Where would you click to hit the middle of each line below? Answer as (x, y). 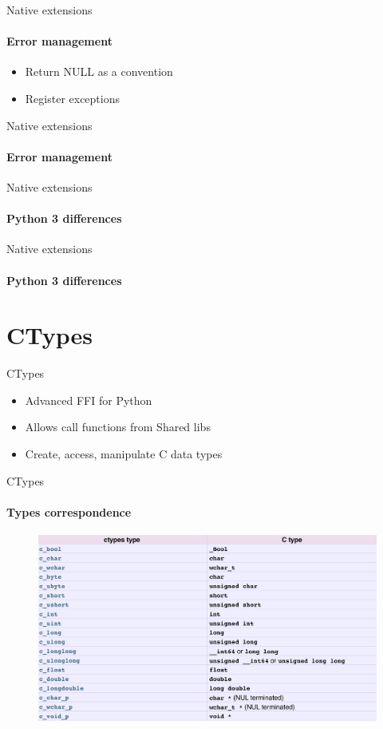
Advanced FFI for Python (89, 400)
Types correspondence (69, 511)
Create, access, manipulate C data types (124, 454)
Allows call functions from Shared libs (118, 427)
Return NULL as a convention (99, 71)
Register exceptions (72, 98)
